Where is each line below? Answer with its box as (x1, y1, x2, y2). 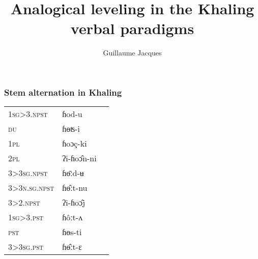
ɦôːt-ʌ (62, 211, 83, 223)
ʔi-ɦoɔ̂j (62, 196, 85, 209)
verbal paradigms (70, 18, 194, 39)
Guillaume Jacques (103, 47, 162, 58)
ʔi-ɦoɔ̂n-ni (62, 152, 97, 164)
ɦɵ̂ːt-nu (62, 182, 88, 194)
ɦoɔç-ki (62, 137, 87, 150)
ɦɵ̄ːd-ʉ (62, 167, 84, 179)
